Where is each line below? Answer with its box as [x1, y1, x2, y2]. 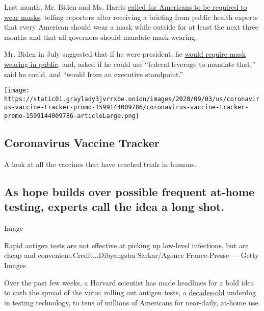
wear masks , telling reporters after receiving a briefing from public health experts [4, 11, 258, 22]
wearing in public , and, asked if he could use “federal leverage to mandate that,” [4, 58, 255, 69]
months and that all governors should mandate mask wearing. [4, 31, 197, 42]
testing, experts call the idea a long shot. [4, 199, 225, 214]
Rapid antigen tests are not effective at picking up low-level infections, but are [4, 240, 249, 250]
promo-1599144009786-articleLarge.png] [4, 112, 139, 120]
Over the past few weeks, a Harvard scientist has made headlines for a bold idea [4, 277, 254, 288]
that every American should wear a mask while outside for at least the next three [4, 21, 259, 32]
